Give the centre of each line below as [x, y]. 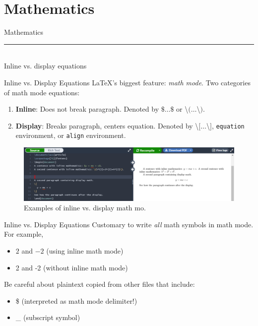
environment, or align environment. [71, 135]
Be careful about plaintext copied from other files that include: [99, 284]
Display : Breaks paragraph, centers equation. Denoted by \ [107, 125]
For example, [24, 234]
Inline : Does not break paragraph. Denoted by [87, 109]
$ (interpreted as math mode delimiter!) [76, 300]
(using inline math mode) [85, 251]
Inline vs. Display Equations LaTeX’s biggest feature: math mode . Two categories [127, 82]
